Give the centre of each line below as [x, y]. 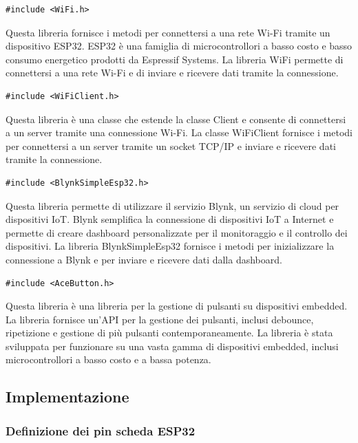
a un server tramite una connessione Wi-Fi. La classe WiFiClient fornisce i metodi [179, 132]
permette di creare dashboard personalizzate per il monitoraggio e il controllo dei [177, 232]
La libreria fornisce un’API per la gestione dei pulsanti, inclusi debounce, [160, 319]
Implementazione [67, 397]
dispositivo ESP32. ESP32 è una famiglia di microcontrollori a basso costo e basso [179, 46]
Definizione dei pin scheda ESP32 [101, 430]
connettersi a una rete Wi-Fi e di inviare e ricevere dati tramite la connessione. [172, 73]
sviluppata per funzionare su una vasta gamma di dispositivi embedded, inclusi [172, 346]
